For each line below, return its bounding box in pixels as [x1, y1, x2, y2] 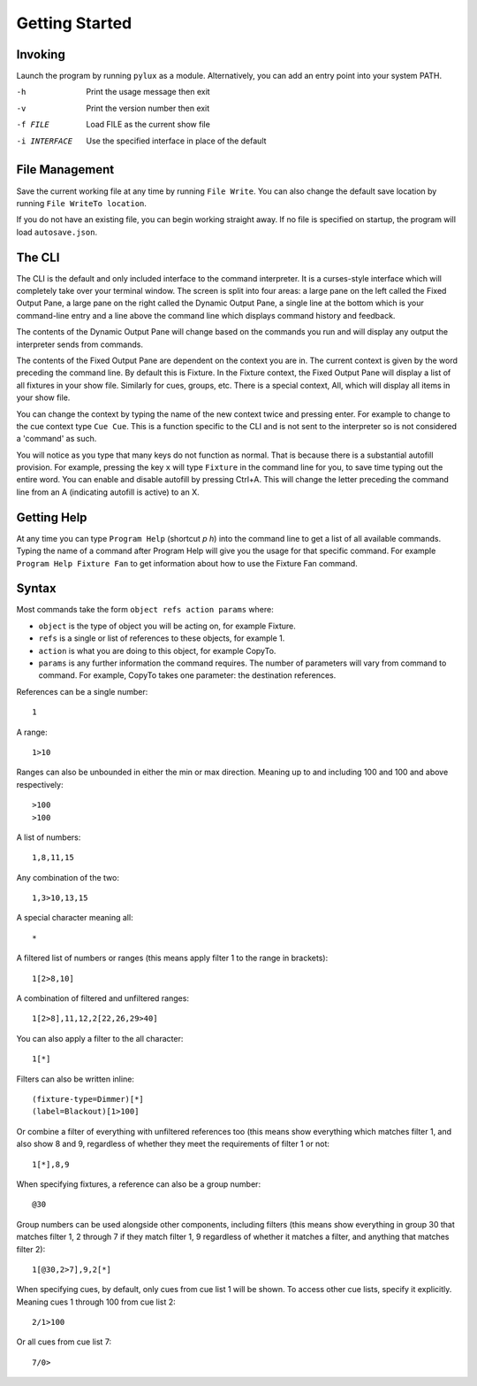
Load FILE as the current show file [86, 119, 211, 130]
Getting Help [16, 510, 87, 525]
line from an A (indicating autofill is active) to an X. [16, 487, 201, 497]
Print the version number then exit [86, 103, 210, 113]
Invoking [16, 47, 65, 62]
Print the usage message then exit [86, 87, 211, 97]
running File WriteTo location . [16, 197, 148, 208]
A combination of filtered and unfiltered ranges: [16, 993, 190, 1004]
